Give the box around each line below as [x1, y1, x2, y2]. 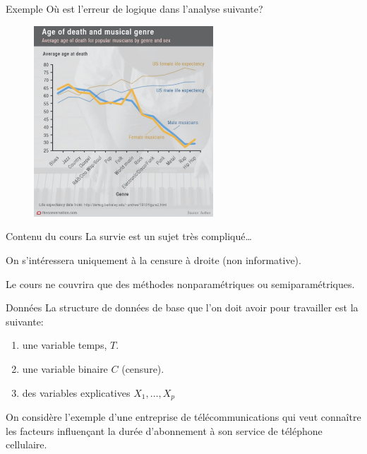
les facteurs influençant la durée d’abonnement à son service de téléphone [6, 423, 323, 438]
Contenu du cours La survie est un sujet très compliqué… [6, 229, 252, 244]
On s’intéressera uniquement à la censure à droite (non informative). [6, 253, 301, 267]
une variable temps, [22, 337, 107, 352]
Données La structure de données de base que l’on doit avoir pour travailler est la [6, 300, 359, 315]
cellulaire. [6, 437, 47, 452]
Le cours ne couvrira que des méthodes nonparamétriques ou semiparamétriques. [6, 276, 355, 291]
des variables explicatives [22, 385, 131, 400]
